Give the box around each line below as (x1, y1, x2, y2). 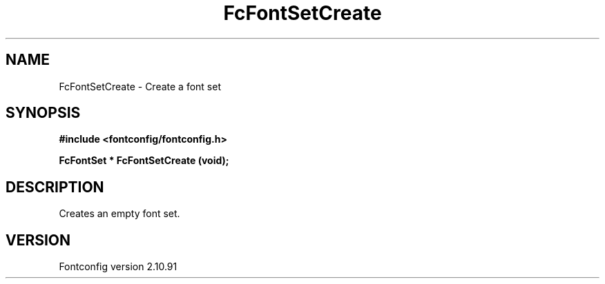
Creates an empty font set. (59, 207, 180, 220)
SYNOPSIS (6, 104, 81, 122)
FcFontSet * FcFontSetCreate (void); (59, 154, 229, 167)
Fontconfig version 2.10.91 (59, 261, 177, 273)
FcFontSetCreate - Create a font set (59, 80, 221, 92)
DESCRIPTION (6, 178, 104, 196)
